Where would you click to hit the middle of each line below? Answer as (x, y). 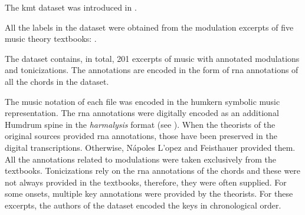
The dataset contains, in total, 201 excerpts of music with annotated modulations (152, 58)
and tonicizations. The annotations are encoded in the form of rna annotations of (152, 70)
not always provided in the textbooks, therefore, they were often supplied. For (146, 182)
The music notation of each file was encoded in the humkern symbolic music (142, 101)
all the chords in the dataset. (57, 81)
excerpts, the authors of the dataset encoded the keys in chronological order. (143, 205)
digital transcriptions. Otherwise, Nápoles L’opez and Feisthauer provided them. (150, 147)
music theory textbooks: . (51, 39)
